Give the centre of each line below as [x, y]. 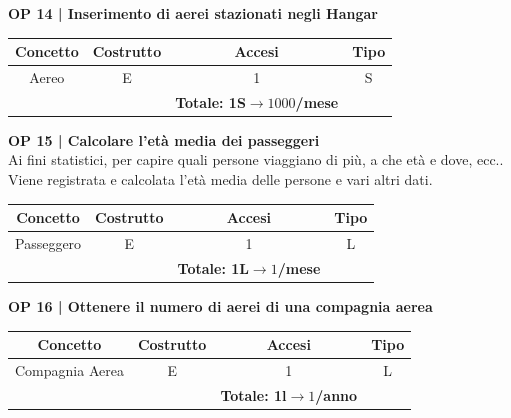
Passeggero [48, 243]
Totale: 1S [210, 101]
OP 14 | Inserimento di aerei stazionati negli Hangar [193, 13]
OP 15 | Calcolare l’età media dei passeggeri [164, 139]
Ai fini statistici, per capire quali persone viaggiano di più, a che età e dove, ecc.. [256, 159]
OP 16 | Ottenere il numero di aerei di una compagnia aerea [220, 305]
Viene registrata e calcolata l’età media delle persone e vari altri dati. [220, 179]
